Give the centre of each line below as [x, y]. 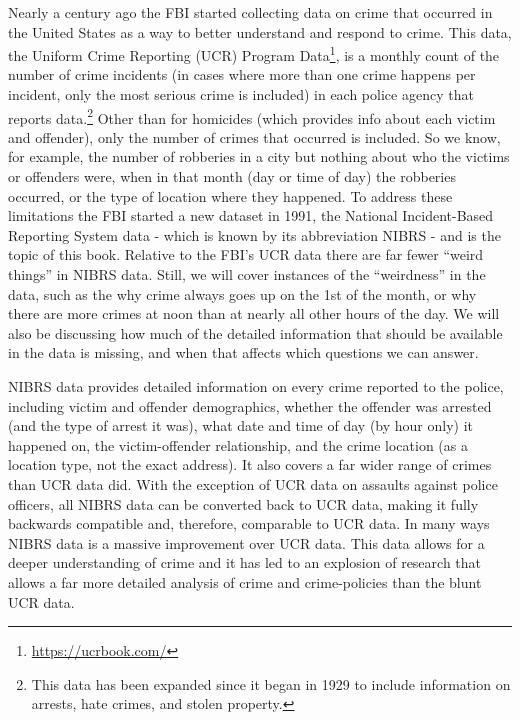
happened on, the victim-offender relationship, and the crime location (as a [238, 444]
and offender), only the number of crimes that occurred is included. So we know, [254, 136]
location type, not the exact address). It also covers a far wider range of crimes [250, 464]
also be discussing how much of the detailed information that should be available [255, 332]
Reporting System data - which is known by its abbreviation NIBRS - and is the [254, 234]
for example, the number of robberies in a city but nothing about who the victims [259, 156]
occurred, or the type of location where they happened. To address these [230, 195]
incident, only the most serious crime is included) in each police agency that [241, 94]
